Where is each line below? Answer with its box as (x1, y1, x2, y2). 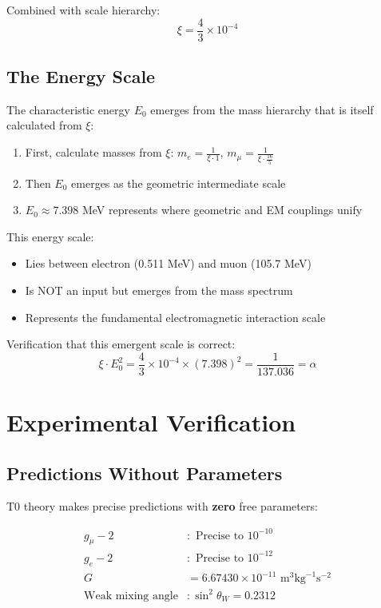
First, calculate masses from (25, 144, 162, 161)
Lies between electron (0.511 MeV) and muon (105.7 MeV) (25, 255, 312, 272)
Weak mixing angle (84, 590, 178, 602)
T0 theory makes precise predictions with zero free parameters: (6, 498, 318, 515)
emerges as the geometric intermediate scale (71, 174, 286, 191)
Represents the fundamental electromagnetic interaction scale (25, 308, 326, 325)
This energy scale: (6, 228, 94, 244)
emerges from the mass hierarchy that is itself (150, 101, 374, 117)
